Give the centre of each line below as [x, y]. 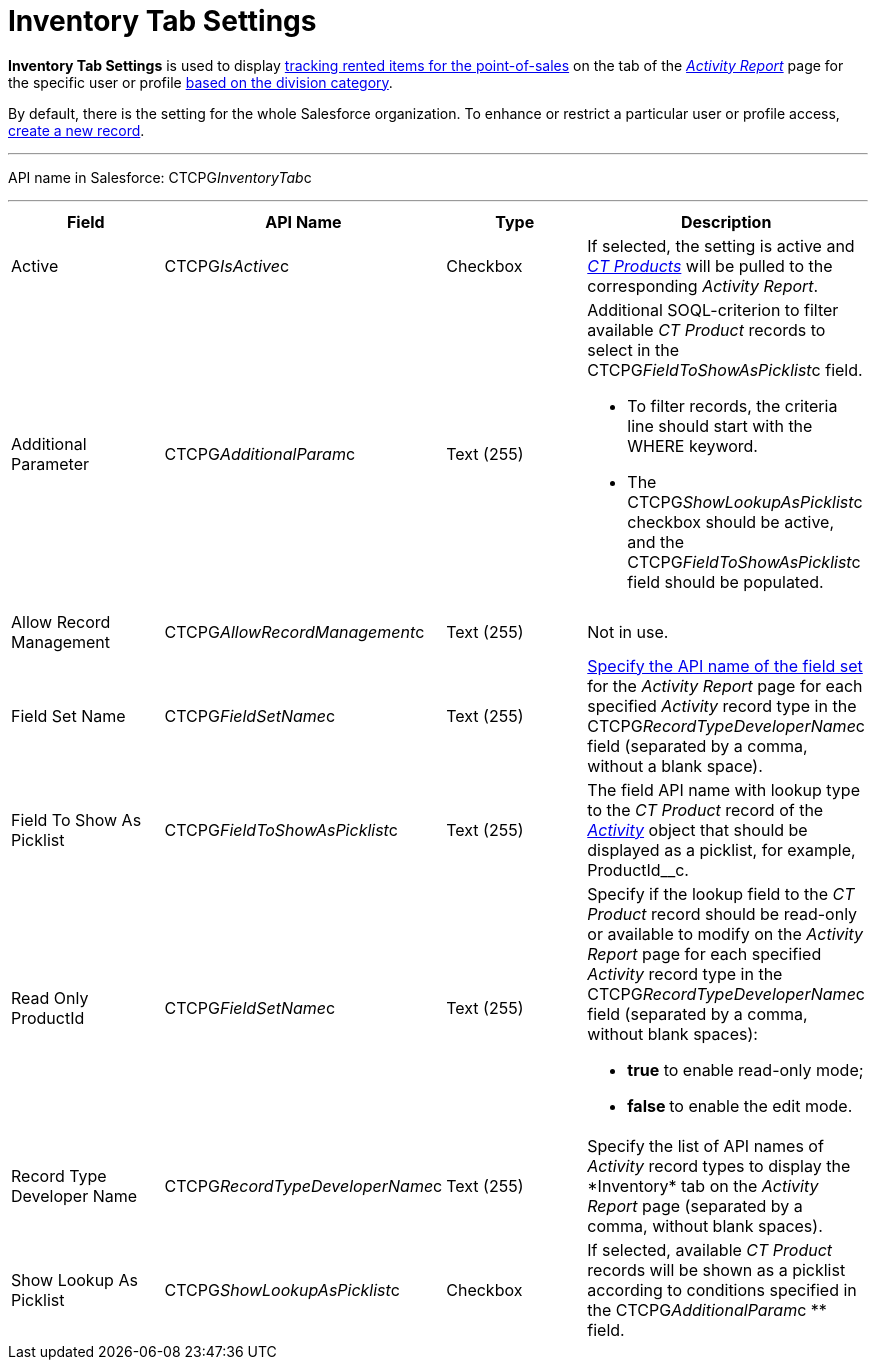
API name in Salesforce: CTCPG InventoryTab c [160, 177]
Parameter [50, 463]
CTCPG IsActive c [227, 265]
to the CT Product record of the [705, 809]
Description [726, 221]
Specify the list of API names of [705, 1145]
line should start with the [720, 425]
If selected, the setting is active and [721, 245]
